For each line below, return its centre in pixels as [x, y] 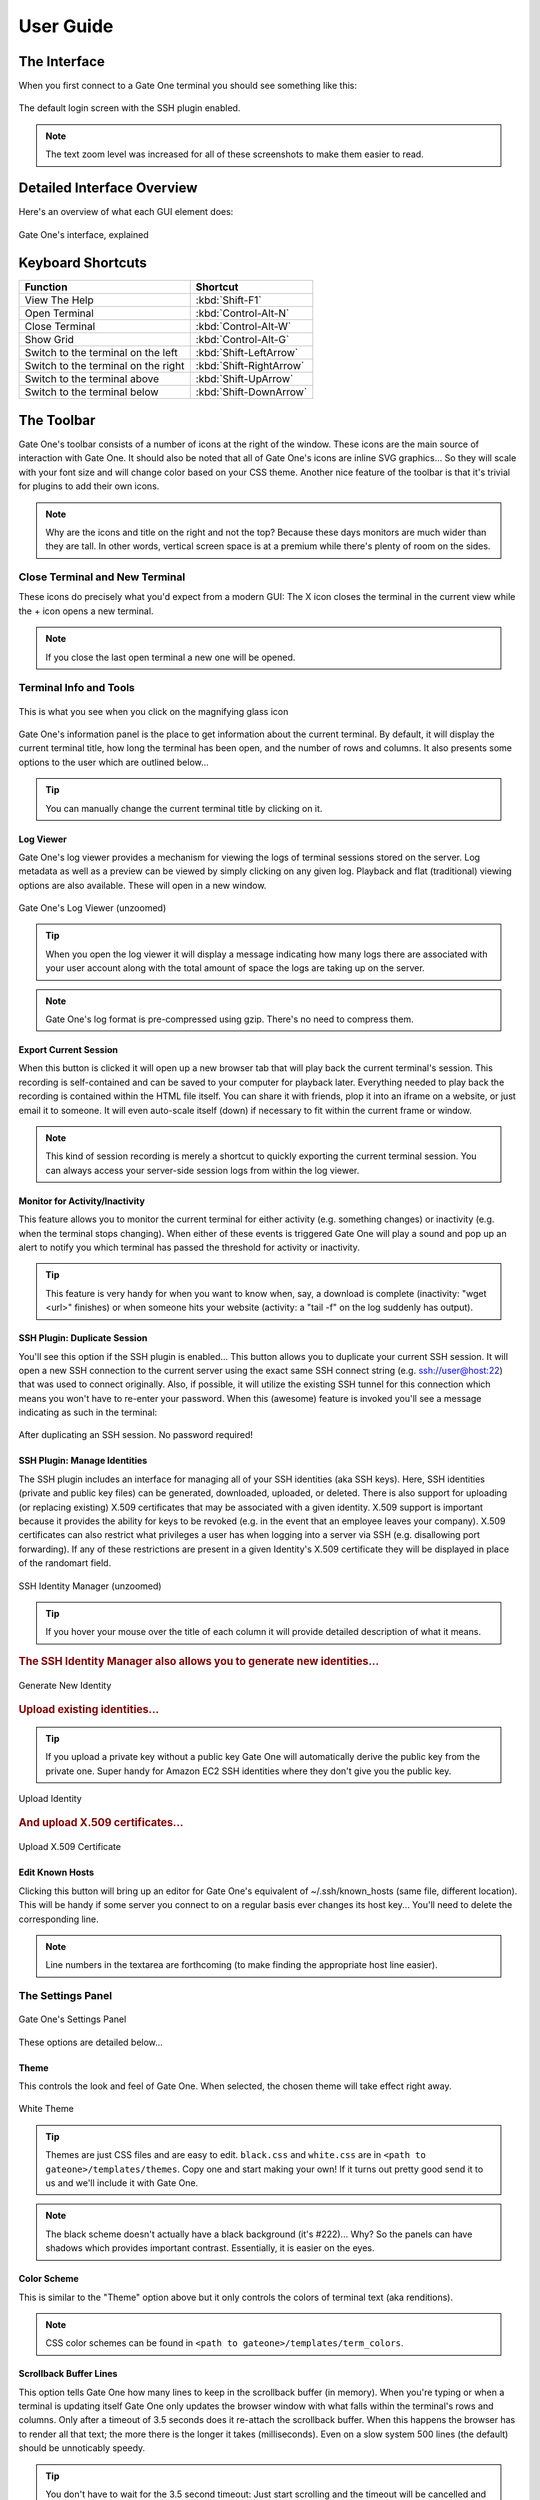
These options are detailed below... [91, 2042]
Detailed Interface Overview [108, 188]
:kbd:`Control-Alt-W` [243, 327]
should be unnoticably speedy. [82, 2448]
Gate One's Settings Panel [72, 2019]
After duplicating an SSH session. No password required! [136, 1435]
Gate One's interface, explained [83, 234]
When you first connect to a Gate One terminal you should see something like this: [187, 86]
